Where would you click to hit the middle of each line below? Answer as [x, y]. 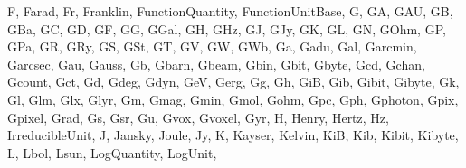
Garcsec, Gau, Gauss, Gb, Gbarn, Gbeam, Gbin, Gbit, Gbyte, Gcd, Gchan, [216, 64]
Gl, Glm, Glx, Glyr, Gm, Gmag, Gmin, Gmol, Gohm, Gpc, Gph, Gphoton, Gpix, [233, 99]
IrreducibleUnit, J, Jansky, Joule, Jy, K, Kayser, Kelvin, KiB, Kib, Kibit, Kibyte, [233, 135]
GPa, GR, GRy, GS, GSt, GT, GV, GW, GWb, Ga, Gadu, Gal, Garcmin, [212, 47]
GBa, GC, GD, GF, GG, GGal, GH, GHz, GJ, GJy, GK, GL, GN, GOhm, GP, [227, 28]
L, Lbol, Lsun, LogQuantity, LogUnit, [112, 152]
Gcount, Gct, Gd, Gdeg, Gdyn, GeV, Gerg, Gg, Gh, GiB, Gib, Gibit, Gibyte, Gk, [233, 82]
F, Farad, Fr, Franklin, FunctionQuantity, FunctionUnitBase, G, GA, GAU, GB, [230, 11]
